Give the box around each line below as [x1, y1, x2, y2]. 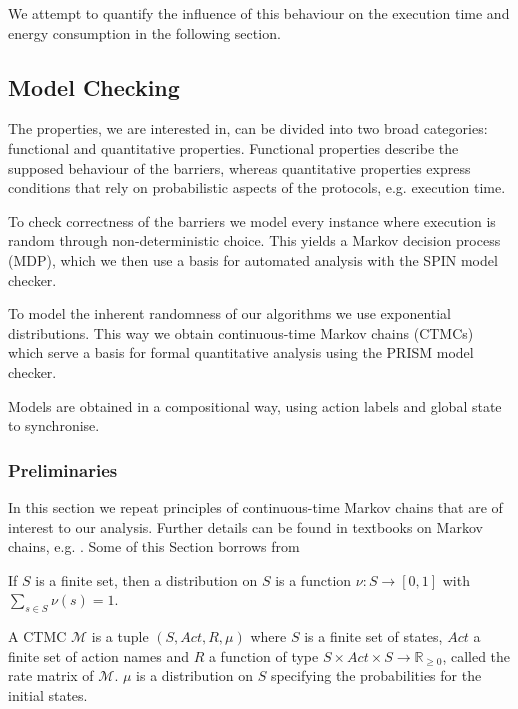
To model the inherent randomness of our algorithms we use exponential [8, 303, 452, 324]
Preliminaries [8, 457, 118, 482]
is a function [275, 569, 352, 590]
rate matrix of [8, 665, 94, 686]
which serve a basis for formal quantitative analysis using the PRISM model [8, 342, 474, 363]
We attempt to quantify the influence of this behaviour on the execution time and [8, 3, 510, 23]
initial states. [8, 684, 88, 705]
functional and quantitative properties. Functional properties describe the [8, 137, 459, 158]
